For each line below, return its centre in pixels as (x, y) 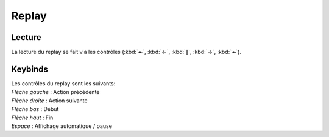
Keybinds (30, 69)
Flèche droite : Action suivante (49, 101)
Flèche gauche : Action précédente (55, 92)
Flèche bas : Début (35, 109)
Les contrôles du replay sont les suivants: (63, 83)
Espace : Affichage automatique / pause (62, 126)
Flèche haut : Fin (32, 118)
